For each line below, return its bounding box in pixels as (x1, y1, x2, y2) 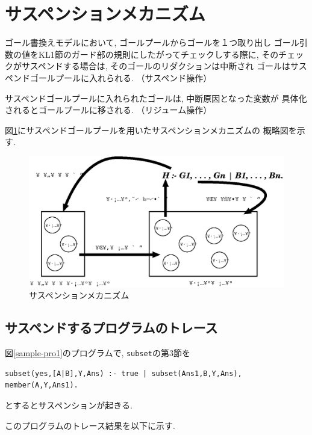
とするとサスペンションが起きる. (5, 399, 133, 412)
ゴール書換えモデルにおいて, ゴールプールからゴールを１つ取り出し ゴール (5, 36, 299, 49)
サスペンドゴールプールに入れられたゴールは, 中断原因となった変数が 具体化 (5, 91, 307, 104)
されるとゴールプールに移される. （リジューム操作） (5, 103, 212, 116)
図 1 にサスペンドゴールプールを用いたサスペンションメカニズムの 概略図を (5, 123, 297, 136)
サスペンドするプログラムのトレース (5, 318, 218, 337)
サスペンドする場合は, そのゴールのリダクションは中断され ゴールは (21, 60, 290, 72)
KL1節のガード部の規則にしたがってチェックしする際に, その (38, 48, 279, 60)
